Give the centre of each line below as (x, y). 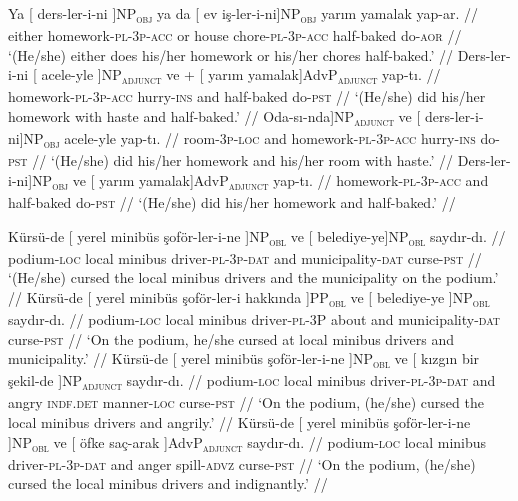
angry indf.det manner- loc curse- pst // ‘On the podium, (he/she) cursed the (246, 402)
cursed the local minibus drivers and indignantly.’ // (168, 483)
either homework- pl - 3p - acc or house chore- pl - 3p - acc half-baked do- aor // (235, 35)
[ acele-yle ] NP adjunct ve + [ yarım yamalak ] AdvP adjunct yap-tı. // (236, 76)
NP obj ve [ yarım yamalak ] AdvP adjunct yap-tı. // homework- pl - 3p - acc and (260, 181)
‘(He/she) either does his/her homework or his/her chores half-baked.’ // (231, 54)
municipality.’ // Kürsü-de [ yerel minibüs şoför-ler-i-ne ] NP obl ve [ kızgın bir (244, 360)
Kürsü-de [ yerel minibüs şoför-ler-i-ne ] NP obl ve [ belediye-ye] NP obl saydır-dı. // (257, 237)
